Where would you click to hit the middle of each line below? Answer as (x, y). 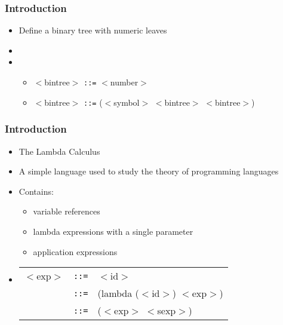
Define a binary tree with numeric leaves (93, 30)
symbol (127, 102)
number (124, 82)
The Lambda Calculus (59, 151)
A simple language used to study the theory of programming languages (149, 171)
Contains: (36, 191)
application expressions (75, 251)
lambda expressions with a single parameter (113, 231)
